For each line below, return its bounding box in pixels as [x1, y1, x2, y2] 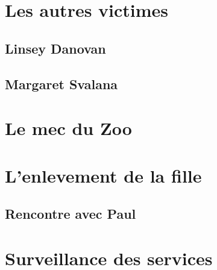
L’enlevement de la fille [5, 163, 202, 187]
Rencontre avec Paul [5, 204, 136, 223]
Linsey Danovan [5, 39, 106, 57]
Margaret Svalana [5, 74, 118, 93]
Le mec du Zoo [5, 116, 132, 140]
